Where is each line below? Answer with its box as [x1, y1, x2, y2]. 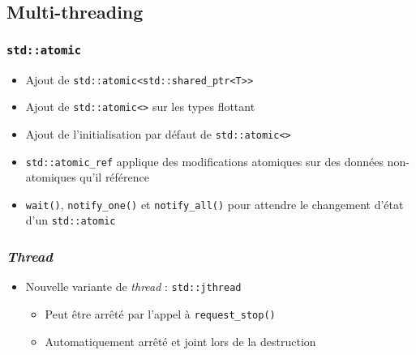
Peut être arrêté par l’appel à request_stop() [45, 305, 276, 322]
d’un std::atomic [25, 212, 116, 229]
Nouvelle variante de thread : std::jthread [25, 278, 242, 295]
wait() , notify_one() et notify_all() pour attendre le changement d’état [25, 195, 404, 212]
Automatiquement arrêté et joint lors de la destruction [45, 332, 316, 349]
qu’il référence [79, 169, 150, 186]
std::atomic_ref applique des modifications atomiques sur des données [25, 152, 384, 169]
